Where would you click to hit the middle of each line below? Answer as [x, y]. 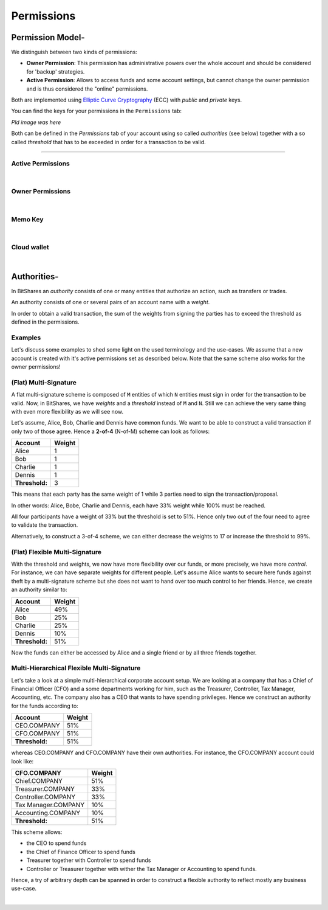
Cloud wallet [30, 247]
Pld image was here [36, 122]
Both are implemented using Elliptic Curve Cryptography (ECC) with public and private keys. [127, 100]
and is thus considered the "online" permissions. [87, 89]
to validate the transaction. [45, 525]
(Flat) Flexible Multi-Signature [56, 552]
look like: [22, 761]
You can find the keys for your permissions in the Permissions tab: [97, 111]
